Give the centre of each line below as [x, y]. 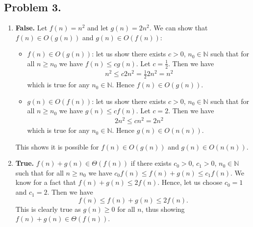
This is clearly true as [48, 209]
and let [98, 28]
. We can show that [178, 28]
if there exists [151, 163]
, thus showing [163, 209]
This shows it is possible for [57, 146]
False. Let [31, 28]
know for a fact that [46, 182]
